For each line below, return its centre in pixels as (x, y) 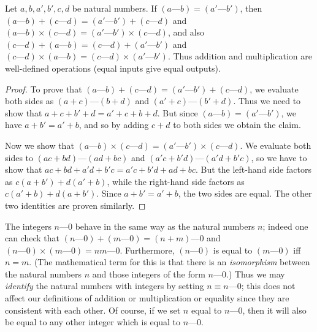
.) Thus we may (255, 274)
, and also (186, 32)
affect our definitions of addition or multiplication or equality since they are (147, 298)
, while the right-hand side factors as (176, 181)
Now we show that (40, 145)
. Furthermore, (147, 250)
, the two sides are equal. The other (245, 193)
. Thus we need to (267, 101)
